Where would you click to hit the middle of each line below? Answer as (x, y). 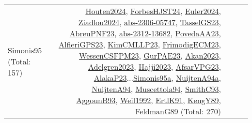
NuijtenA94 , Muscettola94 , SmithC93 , (156, 89)
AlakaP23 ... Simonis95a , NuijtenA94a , (157, 78)
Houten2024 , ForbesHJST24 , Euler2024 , (153, 11)
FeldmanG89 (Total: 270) (178, 111)
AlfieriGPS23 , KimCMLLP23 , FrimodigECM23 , (140, 44)
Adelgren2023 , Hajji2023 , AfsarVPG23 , (155, 67)
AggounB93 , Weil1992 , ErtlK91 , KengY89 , (149, 100)
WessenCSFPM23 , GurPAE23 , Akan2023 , (150, 55)
